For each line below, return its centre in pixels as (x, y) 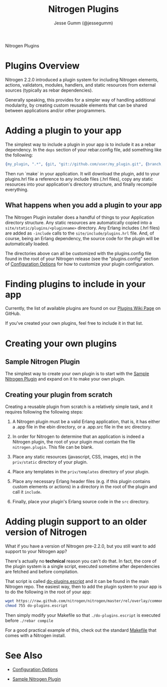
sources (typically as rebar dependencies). (49, 90)
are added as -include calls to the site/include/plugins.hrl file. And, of (80, 233)
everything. (17, 189)
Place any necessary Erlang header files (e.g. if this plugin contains (81, 481)
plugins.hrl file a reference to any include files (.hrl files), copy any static (79, 179)
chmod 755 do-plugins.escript (37, 606)
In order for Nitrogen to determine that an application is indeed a (78, 436)
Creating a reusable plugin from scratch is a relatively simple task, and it (79, 407)
